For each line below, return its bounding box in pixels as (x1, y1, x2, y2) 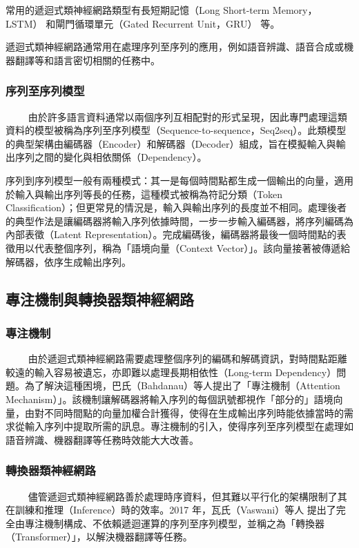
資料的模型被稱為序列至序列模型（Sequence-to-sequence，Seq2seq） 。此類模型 (6, 123, 347, 137)
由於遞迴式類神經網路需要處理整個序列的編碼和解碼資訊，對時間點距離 (28, 351, 347, 366)
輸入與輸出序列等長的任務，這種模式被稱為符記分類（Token (14, 186, 282, 201)
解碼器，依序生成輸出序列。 (6, 254, 131, 268)
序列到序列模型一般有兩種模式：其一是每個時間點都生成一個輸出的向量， (6, 173, 334, 187)
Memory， (272, 3, 318, 17)
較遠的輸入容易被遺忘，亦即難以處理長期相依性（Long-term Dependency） (6, 364, 337, 379)
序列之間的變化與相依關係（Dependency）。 (14, 150, 207, 164)
